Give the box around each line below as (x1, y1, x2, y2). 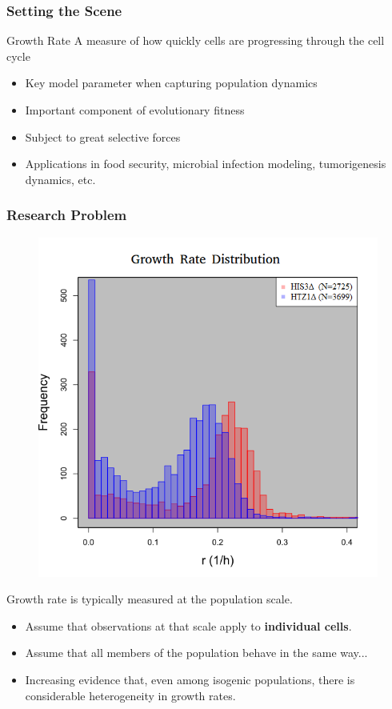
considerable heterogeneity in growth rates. (25, 687, 236, 703)
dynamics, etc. (25, 170, 96, 187)
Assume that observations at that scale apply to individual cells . (25, 617, 352, 634)
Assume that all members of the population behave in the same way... (25, 644, 368, 661)
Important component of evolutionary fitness (25, 102, 245, 118)
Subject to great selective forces (25, 128, 181, 145)
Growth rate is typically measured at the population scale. (6, 591, 293, 607)
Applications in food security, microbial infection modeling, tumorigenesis (25, 155, 386, 172)
